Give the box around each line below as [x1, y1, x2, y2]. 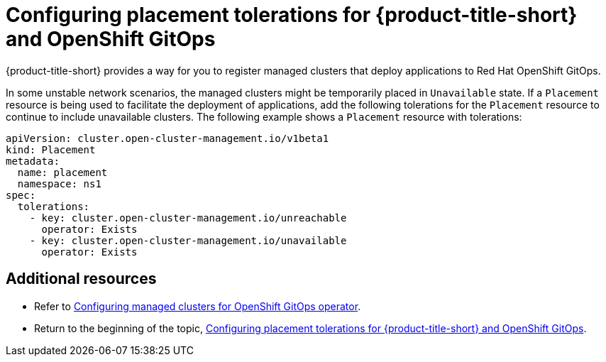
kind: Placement [6, 143, 96, 155]
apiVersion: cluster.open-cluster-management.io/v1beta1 [6, 132, 329, 144]
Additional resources [6, 270, 157, 288]
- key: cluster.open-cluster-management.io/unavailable [29, 234, 347, 246]
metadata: [6, 155, 60, 167]
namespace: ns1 [17, 177, 101, 190]
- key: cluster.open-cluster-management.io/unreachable [29, 212, 347, 224]
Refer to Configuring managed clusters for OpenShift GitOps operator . [34, 300, 361, 312]
